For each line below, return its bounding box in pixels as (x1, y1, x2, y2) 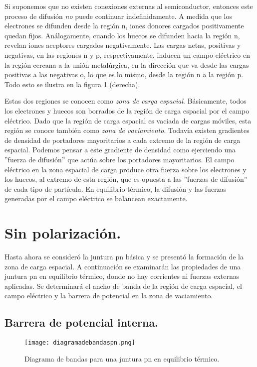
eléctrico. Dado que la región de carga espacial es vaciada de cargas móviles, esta (4, 115, 252, 125)
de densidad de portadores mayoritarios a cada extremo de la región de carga (4, 134, 241, 145)
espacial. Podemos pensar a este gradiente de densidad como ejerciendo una (4, 144, 236, 155)
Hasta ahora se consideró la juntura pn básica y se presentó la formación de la (4, 251, 244, 261)
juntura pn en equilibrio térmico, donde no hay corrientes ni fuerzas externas (4, 271, 240, 281)
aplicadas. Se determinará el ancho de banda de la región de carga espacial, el (4, 280, 242, 291)
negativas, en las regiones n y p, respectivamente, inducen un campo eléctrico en (4, 49, 250, 60)
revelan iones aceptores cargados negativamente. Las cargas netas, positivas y (4, 40, 241, 50)
